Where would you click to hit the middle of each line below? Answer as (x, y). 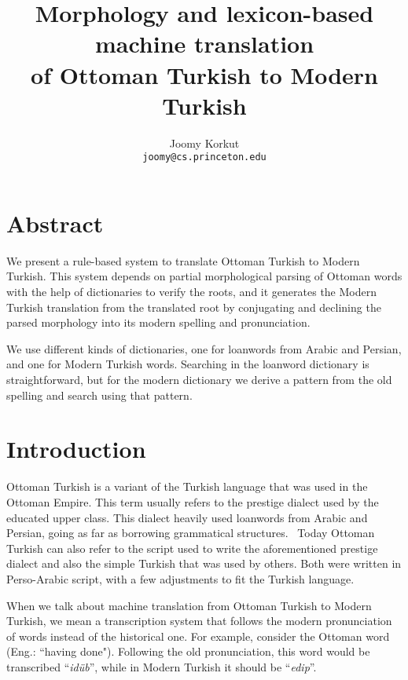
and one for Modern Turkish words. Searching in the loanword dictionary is (188, 364)
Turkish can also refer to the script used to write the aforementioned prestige (192, 548)
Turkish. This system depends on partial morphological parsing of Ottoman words (204, 276)
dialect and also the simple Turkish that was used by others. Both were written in (204, 563)
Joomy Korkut (204, 143)
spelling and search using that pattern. (99, 395)
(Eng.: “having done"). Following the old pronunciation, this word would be (188, 651)
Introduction (76, 449)
